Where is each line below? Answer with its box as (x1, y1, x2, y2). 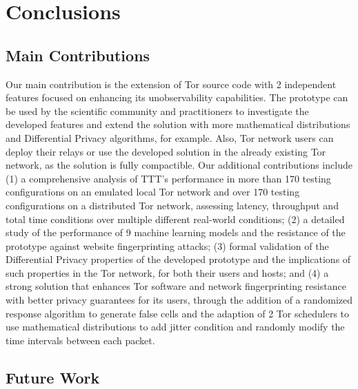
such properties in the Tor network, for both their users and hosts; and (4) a (6, 265, 329, 280)
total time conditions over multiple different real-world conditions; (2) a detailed (6, 211, 345, 226)
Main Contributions (6, 44, 150, 65)
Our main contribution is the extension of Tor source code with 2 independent (6, 76, 337, 91)
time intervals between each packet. (6, 333, 155, 347)
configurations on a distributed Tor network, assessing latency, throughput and (6, 198, 339, 212)
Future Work (6, 366, 100, 388)
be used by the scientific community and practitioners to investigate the (6, 103, 309, 118)
